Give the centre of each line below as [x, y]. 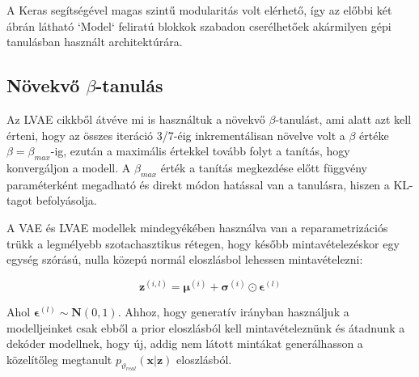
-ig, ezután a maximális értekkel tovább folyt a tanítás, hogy [200, 151]
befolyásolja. [66, 200]
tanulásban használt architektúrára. [95, 42]
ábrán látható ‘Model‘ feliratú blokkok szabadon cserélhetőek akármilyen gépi [199, 25]
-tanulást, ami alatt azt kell [343, 119]
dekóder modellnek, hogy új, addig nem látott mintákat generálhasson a [185, 343]
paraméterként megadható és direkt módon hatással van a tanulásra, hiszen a [198, 184]
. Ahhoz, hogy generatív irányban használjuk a [233, 312]
